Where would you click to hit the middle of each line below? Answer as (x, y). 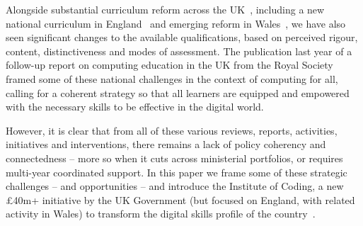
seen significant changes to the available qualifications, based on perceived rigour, (182, 37)
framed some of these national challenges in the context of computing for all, (172, 78)
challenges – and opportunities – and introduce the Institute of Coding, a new (175, 186)
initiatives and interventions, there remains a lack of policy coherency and (166, 144)
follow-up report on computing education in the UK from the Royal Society (169, 65)
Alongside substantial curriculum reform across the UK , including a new (165, 9)
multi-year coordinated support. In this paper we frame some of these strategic (177, 172)
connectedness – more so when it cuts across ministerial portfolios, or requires (174, 158)
